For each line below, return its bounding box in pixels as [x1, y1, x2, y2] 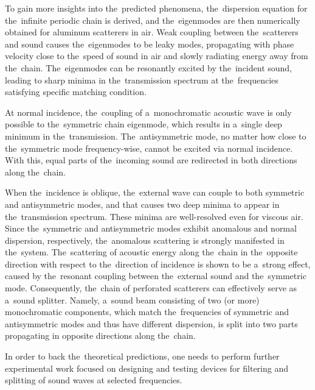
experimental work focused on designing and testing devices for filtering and [5, 361, 288, 374]
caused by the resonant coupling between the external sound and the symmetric [5, 269, 306, 282]
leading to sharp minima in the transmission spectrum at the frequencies [5, 73, 279, 86]
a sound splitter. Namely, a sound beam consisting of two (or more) [5, 293, 260, 306]
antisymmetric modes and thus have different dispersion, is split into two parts [5, 317, 298, 330]
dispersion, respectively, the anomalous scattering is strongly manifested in [5, 233, 285, 246]
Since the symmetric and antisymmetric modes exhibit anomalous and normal [5, 222, 297, 235]
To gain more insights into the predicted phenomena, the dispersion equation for [5, 2, 308, 14]
